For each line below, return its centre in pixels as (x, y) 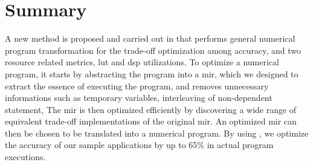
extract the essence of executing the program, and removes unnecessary (137, 86)
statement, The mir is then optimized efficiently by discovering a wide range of (151, 109)
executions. (25, 157)
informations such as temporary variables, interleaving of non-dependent (139, 98)
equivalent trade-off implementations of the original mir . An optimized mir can (151, 121)
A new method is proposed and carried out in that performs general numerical (150, 38)
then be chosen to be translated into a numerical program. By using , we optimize (157, 133)
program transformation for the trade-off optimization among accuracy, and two (153, 50)
